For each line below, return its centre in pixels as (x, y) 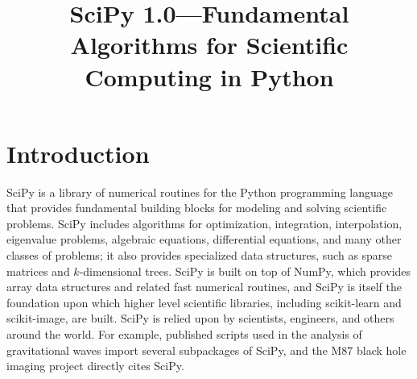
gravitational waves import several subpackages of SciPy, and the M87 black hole (206, 350)
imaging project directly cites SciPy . (95, 366)
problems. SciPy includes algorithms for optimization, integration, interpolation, (204, 223)
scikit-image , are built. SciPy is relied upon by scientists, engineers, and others (200, 318)
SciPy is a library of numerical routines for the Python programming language (200, 192)
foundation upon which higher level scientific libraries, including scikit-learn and (204, 302)
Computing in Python (209, 76)
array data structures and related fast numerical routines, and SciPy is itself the (204, 287)
